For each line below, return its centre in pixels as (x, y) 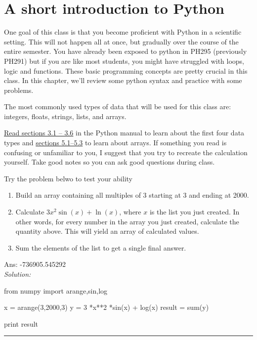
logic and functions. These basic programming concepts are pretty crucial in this (126, 70)
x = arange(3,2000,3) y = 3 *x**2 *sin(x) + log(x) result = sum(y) (107, 307)
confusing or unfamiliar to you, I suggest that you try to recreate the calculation (126, 152)
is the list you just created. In (194, 212)
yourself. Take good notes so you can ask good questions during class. (109, 162)
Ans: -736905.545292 (35, 264)
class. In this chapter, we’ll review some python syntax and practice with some (123, 80)
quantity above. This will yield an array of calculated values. (107, 231)
